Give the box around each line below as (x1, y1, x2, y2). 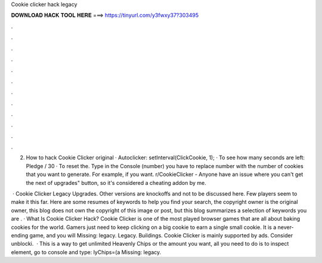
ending (11, 231, 29, 239)
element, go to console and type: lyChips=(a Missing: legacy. (11, 248, 162, 256)
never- (277, 224, 295, 231)
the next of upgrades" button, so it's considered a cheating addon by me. (26, 179, 206, 186)
